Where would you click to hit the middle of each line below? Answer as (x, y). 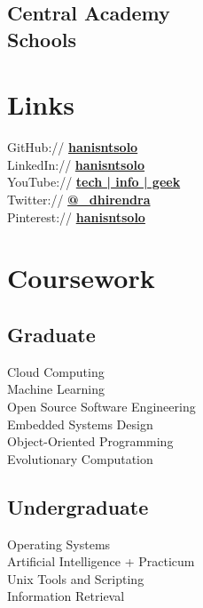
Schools (42, 39)
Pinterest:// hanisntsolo (76, 216)
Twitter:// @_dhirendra (79, 200)
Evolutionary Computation (80, 458)
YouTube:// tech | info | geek (94, 182)
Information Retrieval (66, 596)
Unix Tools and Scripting (76, 578)
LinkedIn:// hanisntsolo (76, 164)
